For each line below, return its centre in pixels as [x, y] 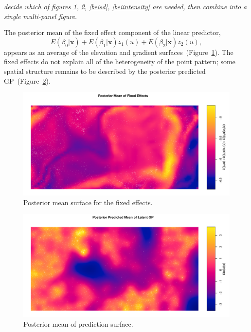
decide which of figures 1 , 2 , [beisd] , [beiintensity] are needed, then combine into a [125, 6]
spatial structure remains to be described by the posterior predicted [105, 71]
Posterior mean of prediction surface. [78, 323]
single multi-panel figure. [41, 16]
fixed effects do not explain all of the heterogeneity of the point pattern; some [120, 61]
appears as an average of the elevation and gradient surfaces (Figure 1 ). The [119, 52]
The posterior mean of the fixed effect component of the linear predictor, [112, 32]
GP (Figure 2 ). [27, 80]
